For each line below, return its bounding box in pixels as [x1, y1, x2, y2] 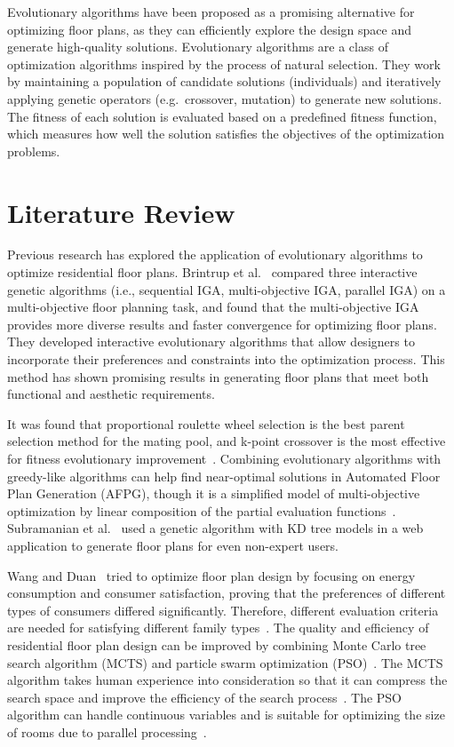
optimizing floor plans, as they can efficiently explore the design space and [7, 20, 411, 38]
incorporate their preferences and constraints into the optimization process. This [7, 350, 445, 369]
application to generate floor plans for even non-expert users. [7, 536, 339, 554]
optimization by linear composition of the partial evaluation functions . [7, 501, 396, 520]
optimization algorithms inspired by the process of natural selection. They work [7, 54, 441, 73]
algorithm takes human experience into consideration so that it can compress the [7, 671, 448, 689]
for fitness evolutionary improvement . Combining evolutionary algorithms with [7, 449, 442, 467]
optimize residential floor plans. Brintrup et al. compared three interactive [7, 263, 418, 282]
